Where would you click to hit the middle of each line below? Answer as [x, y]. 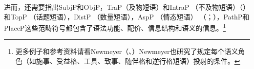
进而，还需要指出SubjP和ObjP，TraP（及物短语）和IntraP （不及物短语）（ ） [127, 7]
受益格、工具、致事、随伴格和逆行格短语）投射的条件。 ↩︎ [148, 61]
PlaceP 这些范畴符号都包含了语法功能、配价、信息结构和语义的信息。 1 [115, 27]
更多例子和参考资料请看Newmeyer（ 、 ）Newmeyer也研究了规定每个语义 [127, 51]
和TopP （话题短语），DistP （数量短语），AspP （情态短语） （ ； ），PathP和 [127, 16]
